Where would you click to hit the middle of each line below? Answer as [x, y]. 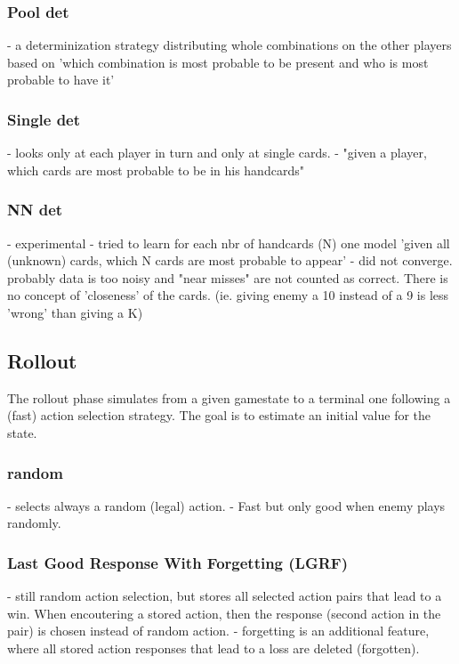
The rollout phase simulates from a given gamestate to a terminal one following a [229, 397]
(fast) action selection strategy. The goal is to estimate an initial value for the [219, 415]
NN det [35, 210]
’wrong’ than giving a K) [75, 312]
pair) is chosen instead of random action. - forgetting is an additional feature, [218, 631]
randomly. [34, 523]
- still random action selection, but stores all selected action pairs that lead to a [225, 596]
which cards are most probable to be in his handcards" [156, 170]
